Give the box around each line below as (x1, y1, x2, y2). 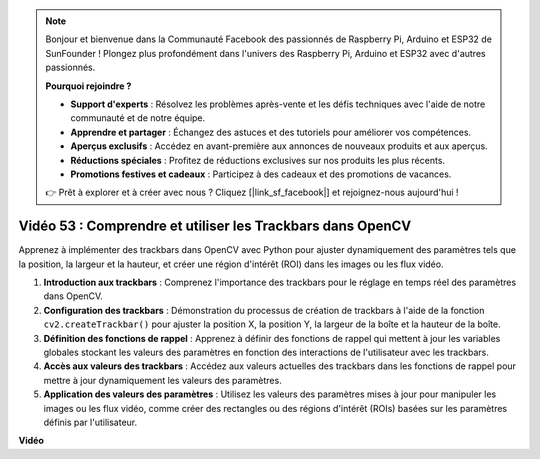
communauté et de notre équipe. (70, 112, 206, 124)
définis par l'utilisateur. (43, 416, 138, 428)
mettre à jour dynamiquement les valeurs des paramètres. (43, 374, 282, 386)
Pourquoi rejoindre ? (45, 80, 132, 92)
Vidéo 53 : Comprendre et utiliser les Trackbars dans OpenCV (18, 218, 412, 235)
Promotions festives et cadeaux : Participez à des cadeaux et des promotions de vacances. (70, 168, 452, 180)
